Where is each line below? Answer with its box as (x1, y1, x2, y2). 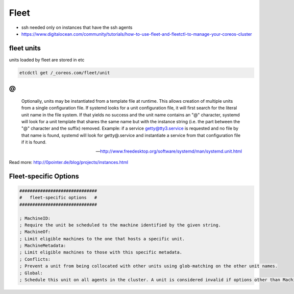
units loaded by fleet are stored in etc (9, 57, 85, 63)
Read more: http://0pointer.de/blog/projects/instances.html (9, 159, 128, 165)
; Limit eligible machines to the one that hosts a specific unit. (19, 236, 185, 242)
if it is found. (21, 139, 47, 145)
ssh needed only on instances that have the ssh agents (21, 24, 133, 30)
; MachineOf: (19, 229, 51, 235)
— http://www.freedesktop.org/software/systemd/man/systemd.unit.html (96, 148, 242, 154)
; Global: (19, 270, 43, 276)
